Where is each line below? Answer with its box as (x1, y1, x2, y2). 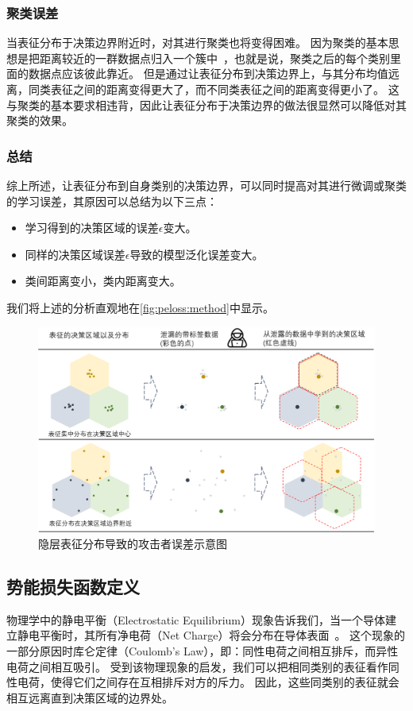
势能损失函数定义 (6, 574, 140, 598)
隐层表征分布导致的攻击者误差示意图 (38, 535, 227, 551)
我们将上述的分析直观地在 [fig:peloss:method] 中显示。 (6, 299, 274, 315)
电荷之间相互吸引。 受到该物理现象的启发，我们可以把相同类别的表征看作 (6, 658, 388, 674)
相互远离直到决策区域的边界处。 (6, 689, 173, 705)
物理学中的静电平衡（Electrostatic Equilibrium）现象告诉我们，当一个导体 (6, 611, 385, 628)
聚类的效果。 (6, 112, 73, 129)
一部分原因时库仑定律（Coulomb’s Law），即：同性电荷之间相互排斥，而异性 (6, 642, 399, 659)
